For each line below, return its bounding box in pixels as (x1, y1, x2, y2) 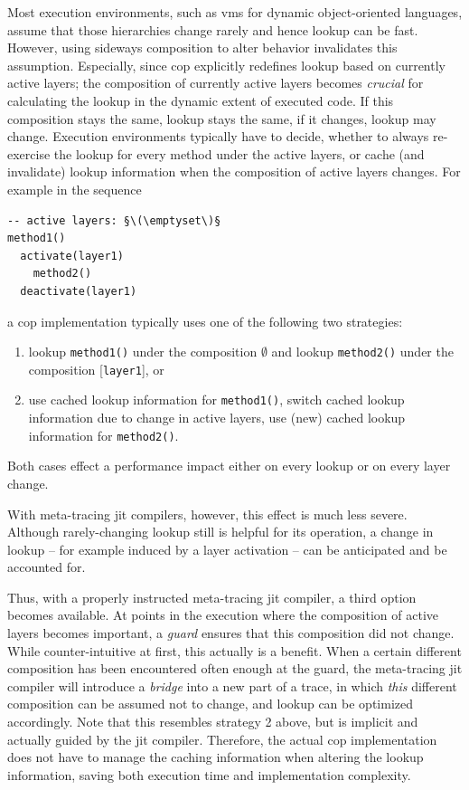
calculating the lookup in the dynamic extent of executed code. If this (7, 90, 394, 109)
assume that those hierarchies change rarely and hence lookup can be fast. (7, 20, 418, 39)
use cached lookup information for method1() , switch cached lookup (28, 390, 405, 409)
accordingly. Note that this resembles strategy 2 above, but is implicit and (7, 712, 418, 731)
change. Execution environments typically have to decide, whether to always (7, 127, 429, 146)
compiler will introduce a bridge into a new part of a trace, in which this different (7, 676, 457, 695)
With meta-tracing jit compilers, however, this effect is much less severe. (7, 504, 408, 523)
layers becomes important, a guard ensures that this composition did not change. (7, 623, 455, 642)
